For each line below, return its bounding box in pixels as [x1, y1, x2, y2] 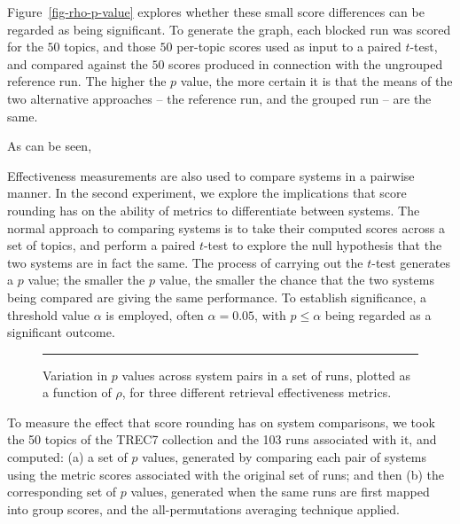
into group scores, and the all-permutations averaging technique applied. [7, 499, 400, 518]
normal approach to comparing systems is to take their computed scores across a [7, 218, 445, 237]
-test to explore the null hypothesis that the [203, 236, 442, 254]
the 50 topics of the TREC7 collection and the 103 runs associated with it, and [7, 430, 437, 449]
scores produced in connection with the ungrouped [168, 54, 443, 73]
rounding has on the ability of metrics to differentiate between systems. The [7, 200, 420, 219]
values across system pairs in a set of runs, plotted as [121, 365, 411, 384]
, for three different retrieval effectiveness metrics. [121, 383, 392, 402]
